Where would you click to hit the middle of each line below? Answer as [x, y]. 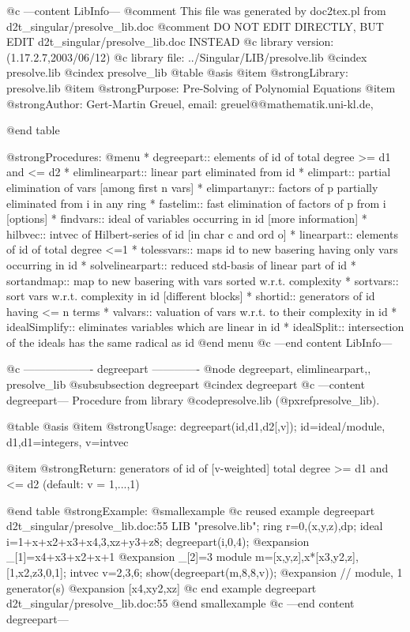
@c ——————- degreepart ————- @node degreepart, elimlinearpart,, [189, 369]
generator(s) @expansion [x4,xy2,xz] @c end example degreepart [162, 587]
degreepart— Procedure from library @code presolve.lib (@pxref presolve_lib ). [193, 399]
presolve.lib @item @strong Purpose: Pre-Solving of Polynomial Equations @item [201, 87]
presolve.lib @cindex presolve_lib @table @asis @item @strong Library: [177, 72]
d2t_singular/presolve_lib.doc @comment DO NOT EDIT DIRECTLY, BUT [195, 26]
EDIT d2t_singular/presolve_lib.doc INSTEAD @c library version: [170, 41]
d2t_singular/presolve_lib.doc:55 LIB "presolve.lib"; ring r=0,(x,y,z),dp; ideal [195, 526]
